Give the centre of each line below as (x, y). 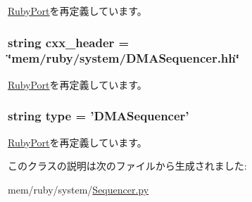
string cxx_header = (69, 42)
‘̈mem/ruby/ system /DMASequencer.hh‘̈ (124, 58)
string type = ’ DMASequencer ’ (99, 116)
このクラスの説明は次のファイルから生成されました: (127, 166)
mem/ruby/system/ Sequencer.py (78, 189)
